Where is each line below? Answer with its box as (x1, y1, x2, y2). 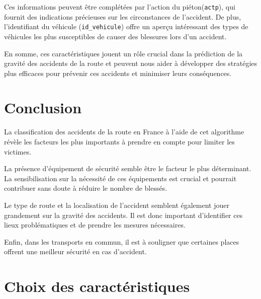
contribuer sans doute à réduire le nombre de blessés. (4, 183, 167, 193)
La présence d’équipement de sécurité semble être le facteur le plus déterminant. (4, 163, 251, 174)
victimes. (4, 146, 32, 157)
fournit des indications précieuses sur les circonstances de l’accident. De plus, (4, 11, 241, 22)
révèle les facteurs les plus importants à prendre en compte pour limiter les (4, 136, 235, 146)
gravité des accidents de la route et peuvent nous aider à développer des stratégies (4, 58, 257, 68)
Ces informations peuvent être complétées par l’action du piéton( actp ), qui (4, 2, 235, 12)
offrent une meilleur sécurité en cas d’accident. (4, 246, 147, 257)
